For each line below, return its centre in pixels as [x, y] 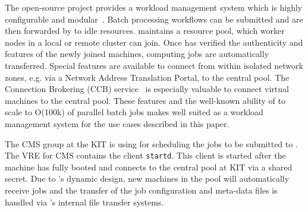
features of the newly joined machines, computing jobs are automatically [137, 54]
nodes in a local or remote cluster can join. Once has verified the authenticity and [154, 42]
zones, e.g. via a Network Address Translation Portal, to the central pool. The [147, 77]
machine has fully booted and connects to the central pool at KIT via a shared [149, 167]
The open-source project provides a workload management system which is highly [154, 7]
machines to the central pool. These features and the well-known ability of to [145, 100]
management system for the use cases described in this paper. [117, 123]
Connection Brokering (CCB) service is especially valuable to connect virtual [147, 89]
